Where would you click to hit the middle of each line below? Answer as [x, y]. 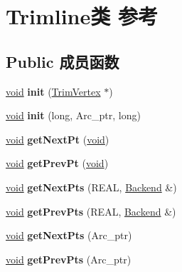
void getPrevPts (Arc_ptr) [69, 259]
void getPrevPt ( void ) [57, 163]
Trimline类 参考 [82, 16]
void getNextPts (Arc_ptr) [69, 235]
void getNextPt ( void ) [58, 139]
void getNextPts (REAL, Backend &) [91, 187]
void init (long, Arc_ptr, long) [73, 115]
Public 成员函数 [63, 61]
